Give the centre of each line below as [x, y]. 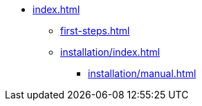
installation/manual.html [142, 73]
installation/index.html [110, 52]
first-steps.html [95, 31]
